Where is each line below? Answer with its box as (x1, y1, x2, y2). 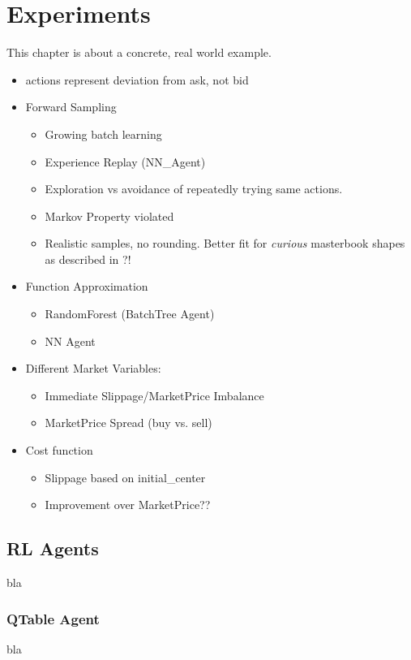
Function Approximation (25, 278, 148, 295)
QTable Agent (6, 608, 100, 628)
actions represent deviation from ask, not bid (25, 71, 249, 88)
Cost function (25, 442, 93, 459)
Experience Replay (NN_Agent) (45, 153, 206, 170)
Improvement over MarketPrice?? (45, 496, 211, 513)
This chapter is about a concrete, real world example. (6, 44, 272, 61)
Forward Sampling (25, 98, 117, 115)
